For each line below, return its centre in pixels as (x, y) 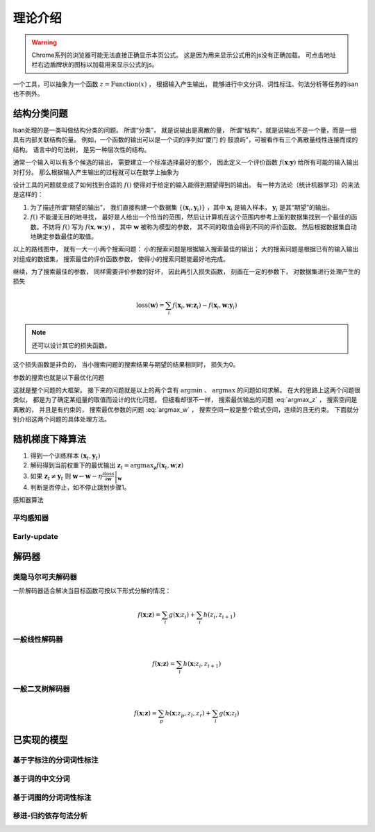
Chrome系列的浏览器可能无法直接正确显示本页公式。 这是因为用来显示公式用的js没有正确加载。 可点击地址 (184, 55)
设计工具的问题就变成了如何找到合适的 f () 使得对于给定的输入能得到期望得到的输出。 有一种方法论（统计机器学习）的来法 (186, 185)
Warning (44, 42)
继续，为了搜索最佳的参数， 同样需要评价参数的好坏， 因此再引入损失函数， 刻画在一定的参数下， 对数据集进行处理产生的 (186, 272)
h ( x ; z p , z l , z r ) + (188, 714)
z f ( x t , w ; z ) (168, 467)
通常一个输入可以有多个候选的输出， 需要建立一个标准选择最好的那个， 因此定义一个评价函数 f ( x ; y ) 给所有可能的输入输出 (186, 163)
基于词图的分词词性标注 (52, 797)
